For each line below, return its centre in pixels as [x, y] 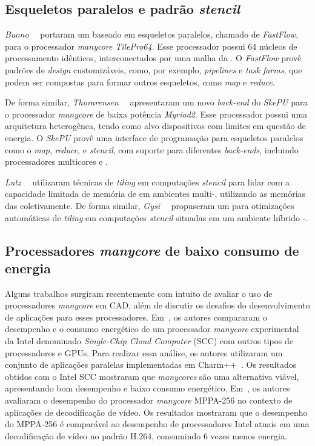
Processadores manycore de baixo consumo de [152, 250]
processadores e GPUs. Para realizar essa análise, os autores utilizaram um [144, 352]
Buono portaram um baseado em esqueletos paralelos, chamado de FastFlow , [152, 34]
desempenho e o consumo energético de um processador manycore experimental [152, 329]
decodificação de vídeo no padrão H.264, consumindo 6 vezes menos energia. [146, 435]
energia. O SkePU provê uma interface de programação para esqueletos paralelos [154, 137]
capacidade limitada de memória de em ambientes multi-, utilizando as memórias [155, 194]
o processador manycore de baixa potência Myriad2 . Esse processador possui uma [156, 114]
